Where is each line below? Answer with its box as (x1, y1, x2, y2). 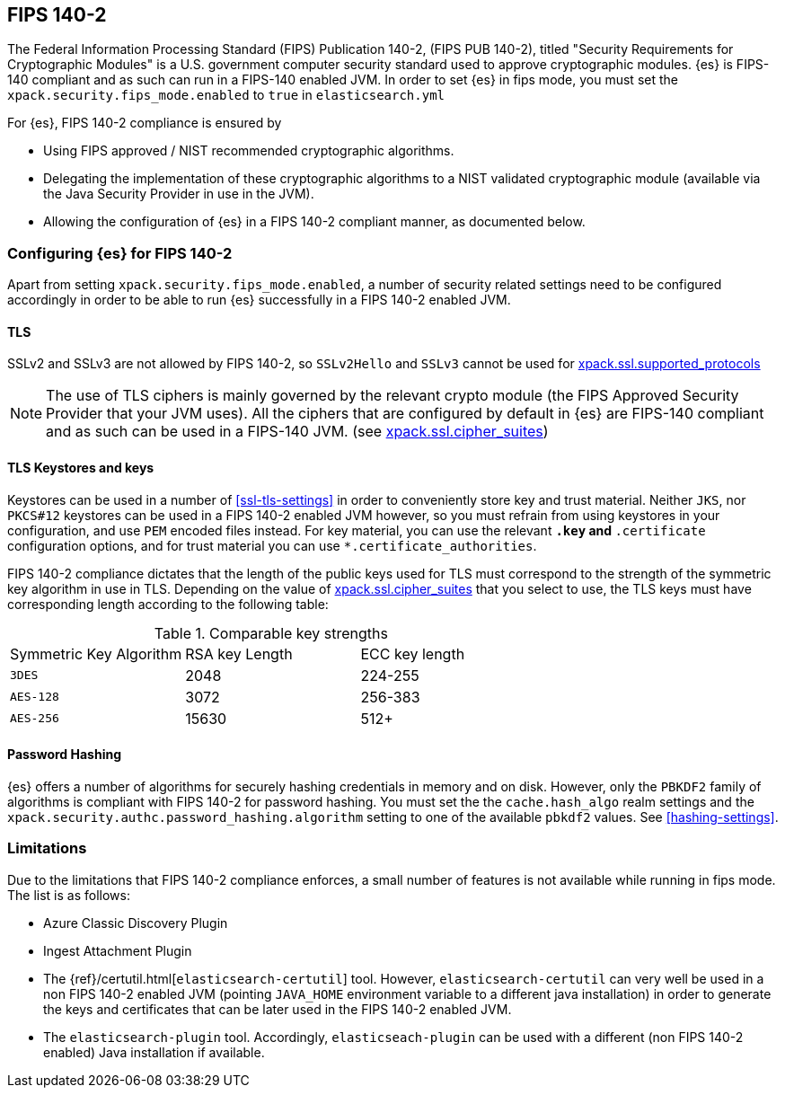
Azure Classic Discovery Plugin (43, 914, 228, 931)
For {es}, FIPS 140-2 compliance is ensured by (7, 115, 282, 131)
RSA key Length (185, 644, 293, 663)
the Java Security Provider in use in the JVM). (43, 186, 314, 202)
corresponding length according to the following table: (7, 596, 329, 612)
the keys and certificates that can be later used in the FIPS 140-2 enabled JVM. (43, 1001, 512, 1017)
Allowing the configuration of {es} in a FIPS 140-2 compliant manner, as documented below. (43, 214, 586, 230)
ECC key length (360, 644, 465, 663)
